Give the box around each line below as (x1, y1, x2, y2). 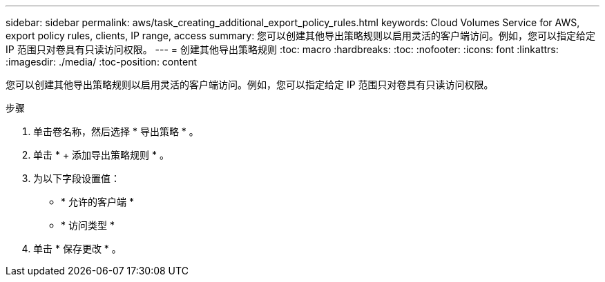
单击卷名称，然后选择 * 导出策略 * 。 (33, 125, 199, 137)
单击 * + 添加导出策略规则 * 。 (33, 149, 169, 161)
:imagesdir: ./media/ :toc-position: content (6, 56, 197, 68)
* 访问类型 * (61, 219, 115, 231)
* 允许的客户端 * (61, 196, 134, 208)
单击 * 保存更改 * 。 (33, 243, 122, 254)
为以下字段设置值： (33, 172, 120, 184)
